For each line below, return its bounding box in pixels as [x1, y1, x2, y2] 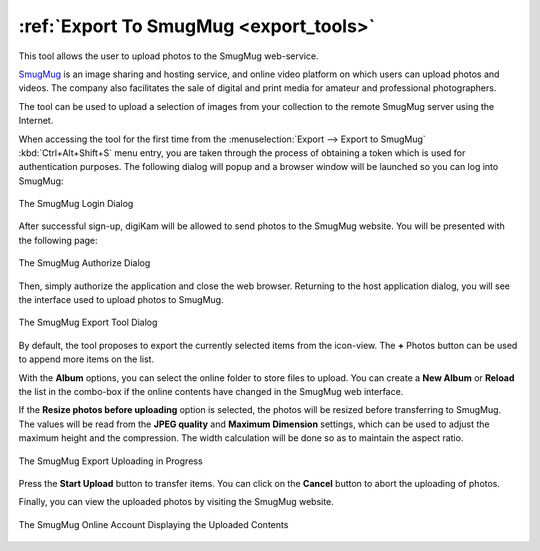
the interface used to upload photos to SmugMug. [18, 294, 224, 306]
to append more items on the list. [18, 353, 155, 365]
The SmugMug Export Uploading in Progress [18, 455, 204, 467]
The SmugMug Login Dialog [18, 198, 134, 210]
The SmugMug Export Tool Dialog [18, 316, 158, 329]
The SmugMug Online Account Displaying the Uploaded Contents [18, 518, 289, 530]
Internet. [18, 115, 54, 127]
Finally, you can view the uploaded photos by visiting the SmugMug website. [18, 496, 334, 508]
